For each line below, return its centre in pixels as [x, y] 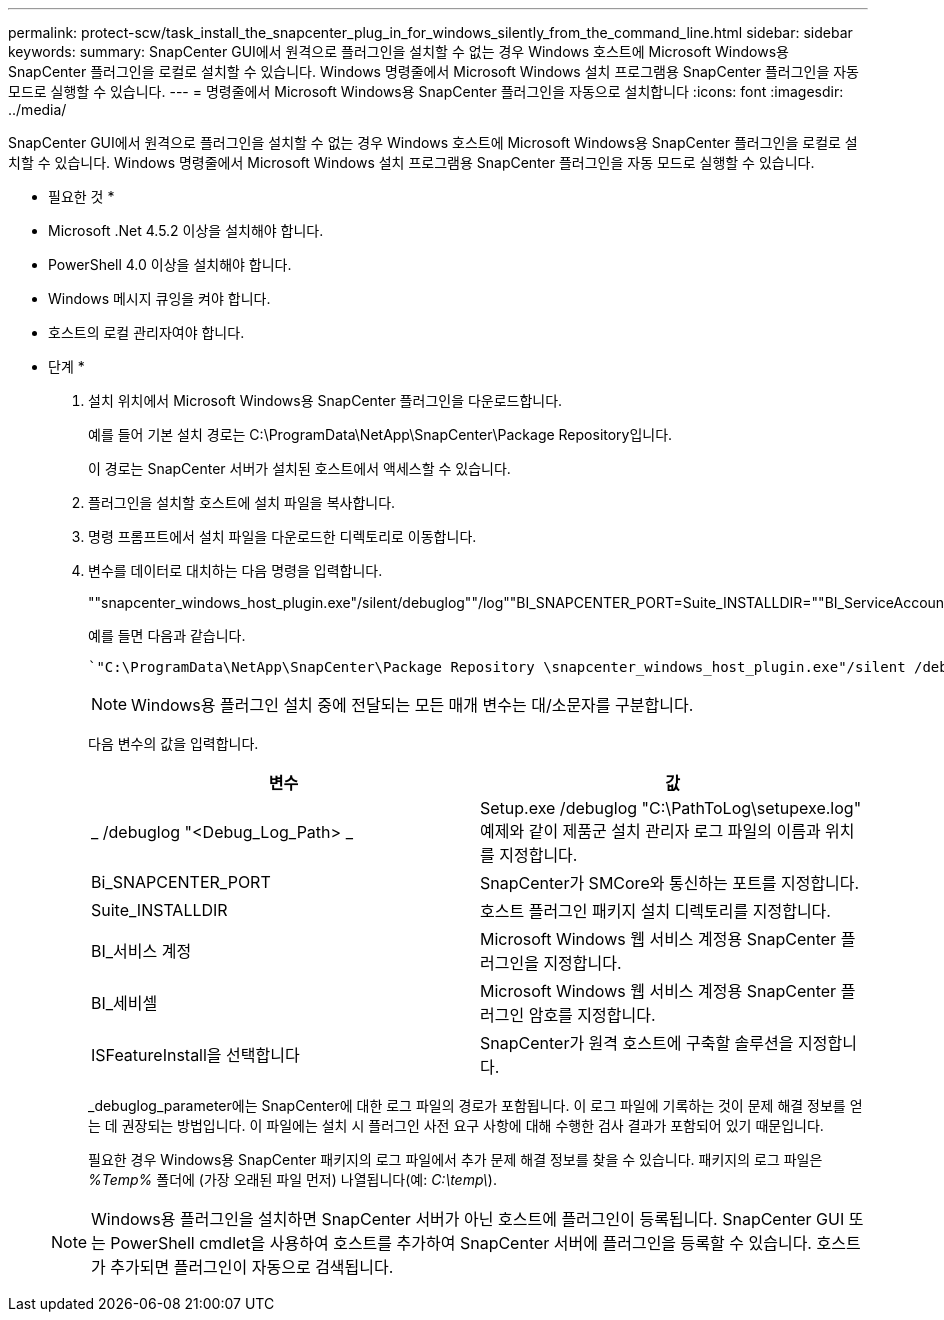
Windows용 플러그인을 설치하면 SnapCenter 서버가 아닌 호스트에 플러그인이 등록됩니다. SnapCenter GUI [468, 1219]
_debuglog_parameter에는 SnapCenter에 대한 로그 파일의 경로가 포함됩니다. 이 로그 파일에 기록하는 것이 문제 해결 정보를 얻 [475, 1105]
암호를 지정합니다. [592, 1015]
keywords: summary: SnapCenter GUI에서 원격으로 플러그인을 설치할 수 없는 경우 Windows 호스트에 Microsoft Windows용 [398, 51]
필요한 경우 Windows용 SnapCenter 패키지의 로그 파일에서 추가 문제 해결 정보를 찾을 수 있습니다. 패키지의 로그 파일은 [455, 1159]
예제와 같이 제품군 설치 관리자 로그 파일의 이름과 [650, 831]
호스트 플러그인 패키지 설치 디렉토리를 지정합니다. [655, 911]
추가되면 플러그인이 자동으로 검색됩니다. [252, 1267]
